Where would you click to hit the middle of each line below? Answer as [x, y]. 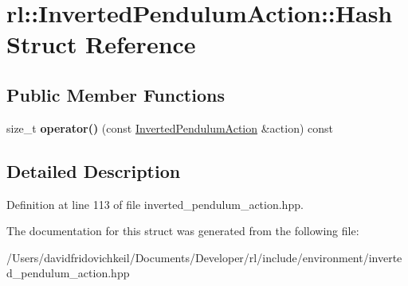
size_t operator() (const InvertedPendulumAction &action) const [170, 128]
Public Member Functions [116, 94]
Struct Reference [101, 44]
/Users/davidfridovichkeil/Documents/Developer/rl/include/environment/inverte [204, 257]
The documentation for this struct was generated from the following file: [183, 231]
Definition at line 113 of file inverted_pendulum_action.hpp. [155, 204]
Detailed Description [94, 170]
